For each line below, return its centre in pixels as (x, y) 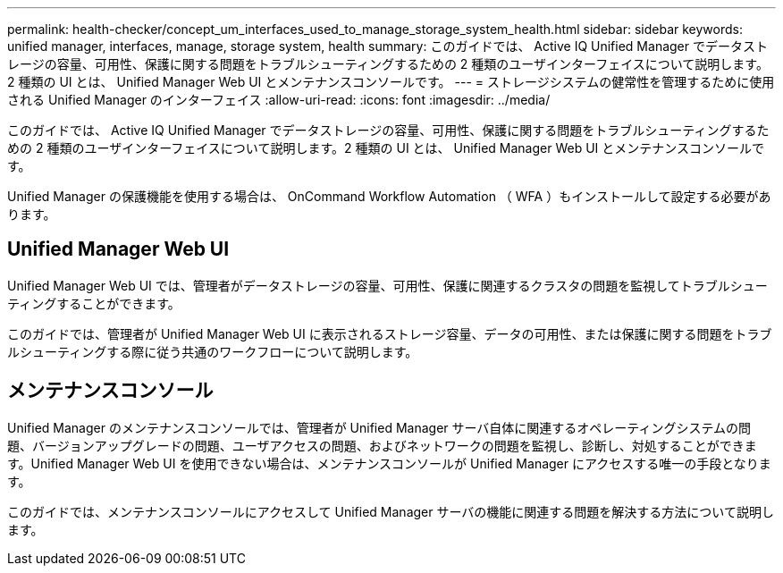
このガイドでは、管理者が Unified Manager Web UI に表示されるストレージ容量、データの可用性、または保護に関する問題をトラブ (390, 333)
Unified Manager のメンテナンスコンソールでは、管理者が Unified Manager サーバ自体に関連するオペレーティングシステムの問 (379, 427)
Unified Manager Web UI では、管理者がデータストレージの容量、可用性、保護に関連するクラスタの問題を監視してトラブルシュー (387, 285)
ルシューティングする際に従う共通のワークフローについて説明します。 (213, 351)
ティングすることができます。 (94, 303)
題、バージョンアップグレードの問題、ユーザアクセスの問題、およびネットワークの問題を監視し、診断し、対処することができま (382, 445)
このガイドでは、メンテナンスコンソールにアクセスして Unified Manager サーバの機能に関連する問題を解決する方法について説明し (391, 511)
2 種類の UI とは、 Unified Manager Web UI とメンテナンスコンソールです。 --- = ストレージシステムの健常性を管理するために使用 (391, 82)
